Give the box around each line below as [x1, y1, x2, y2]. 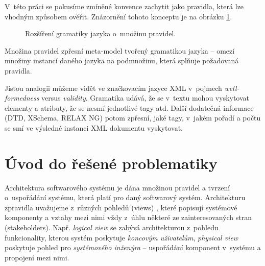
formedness [5, 92, 39, 103]
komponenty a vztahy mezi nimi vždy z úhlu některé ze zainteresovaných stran [5, 212, 252, 223]
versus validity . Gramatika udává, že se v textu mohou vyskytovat [41, 92, 250, 103]
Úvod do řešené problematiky [5, 152, 218, 173]
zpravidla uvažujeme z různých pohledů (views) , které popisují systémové [5, 202, 237, 212]
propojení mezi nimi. [5, 252, 69, 262]
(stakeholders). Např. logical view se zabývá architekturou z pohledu [5, 222, 219, 233]
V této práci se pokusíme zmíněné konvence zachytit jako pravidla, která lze [5, 1, 244, 11]
